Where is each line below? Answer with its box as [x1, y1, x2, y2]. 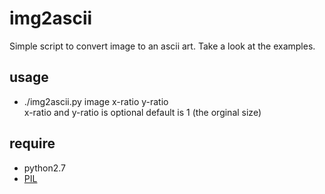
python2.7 [23, 162, 66, 174]
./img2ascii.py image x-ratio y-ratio [23, 95, 169, 107]
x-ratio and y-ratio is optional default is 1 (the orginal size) [23, 106, 262, 118]
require [9, 135, 56, 152]
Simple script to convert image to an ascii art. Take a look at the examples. [9, 40, 316, 52]
